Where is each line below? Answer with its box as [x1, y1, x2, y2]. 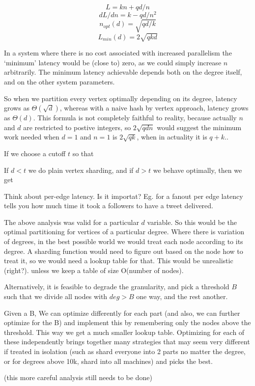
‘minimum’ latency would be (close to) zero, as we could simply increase [4, 57, 222, 67]
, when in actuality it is [137, 132, 207, 142]
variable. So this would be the [147, 217, 237, 227]
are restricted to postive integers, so [23, 122, 131, 132]
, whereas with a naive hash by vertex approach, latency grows [59, 103, 249, 113]
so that [72, 148, 94, 158]
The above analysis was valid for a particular [4, 217, 139, 227]
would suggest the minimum [157, 122, 242, 132]
